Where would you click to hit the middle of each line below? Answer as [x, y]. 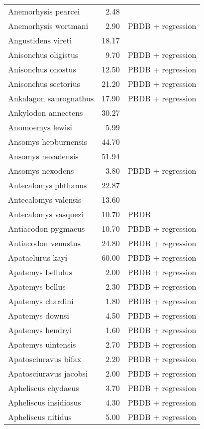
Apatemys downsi [39, 315]
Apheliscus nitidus [40, 417]
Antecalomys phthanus [48, 185]
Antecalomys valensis [45, 200]
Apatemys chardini [41, 301]
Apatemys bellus [37, 286]
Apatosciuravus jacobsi [48, 373]
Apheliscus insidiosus [45, 402]
